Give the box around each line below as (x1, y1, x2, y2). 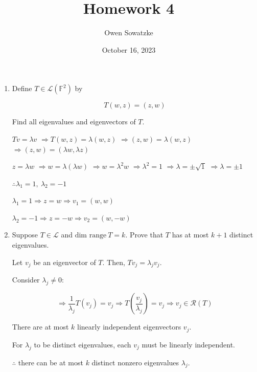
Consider (12, 274, 40, 285)
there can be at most (18, 357, 83, 367)
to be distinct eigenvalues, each (34, 339, 131, 349)
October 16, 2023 (102, 44, 156, 55)
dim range (75, 232, 107, 239)
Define (12, 83, 32, 94)
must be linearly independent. (142, 339, 235, 349)
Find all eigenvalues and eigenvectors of (12, 116, 136, 127)
